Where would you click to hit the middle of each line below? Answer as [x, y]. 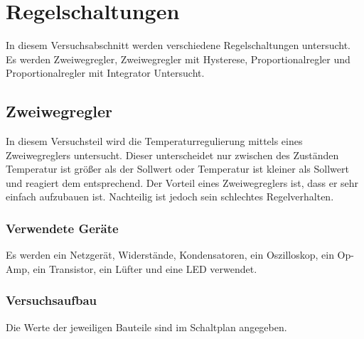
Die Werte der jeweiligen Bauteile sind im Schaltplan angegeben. [146, 327]
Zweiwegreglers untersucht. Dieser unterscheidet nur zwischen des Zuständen [172, 155]
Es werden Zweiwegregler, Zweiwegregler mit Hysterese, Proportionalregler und [178, 59]
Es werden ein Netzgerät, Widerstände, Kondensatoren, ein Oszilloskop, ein [170, 255]
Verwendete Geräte [62, 228]
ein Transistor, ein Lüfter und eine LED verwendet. [145, 268]
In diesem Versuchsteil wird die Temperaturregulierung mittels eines [154, 141]
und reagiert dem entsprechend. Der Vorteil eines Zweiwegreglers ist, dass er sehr [182, 182]
